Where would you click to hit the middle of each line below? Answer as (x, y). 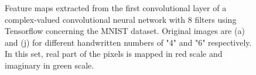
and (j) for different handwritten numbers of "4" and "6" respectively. (128, 42)
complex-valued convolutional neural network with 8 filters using (121, 19)
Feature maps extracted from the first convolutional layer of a (116, 8)
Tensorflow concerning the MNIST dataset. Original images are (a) (125, 31)
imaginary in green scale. (50, 65)
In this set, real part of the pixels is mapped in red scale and (114, 54)
